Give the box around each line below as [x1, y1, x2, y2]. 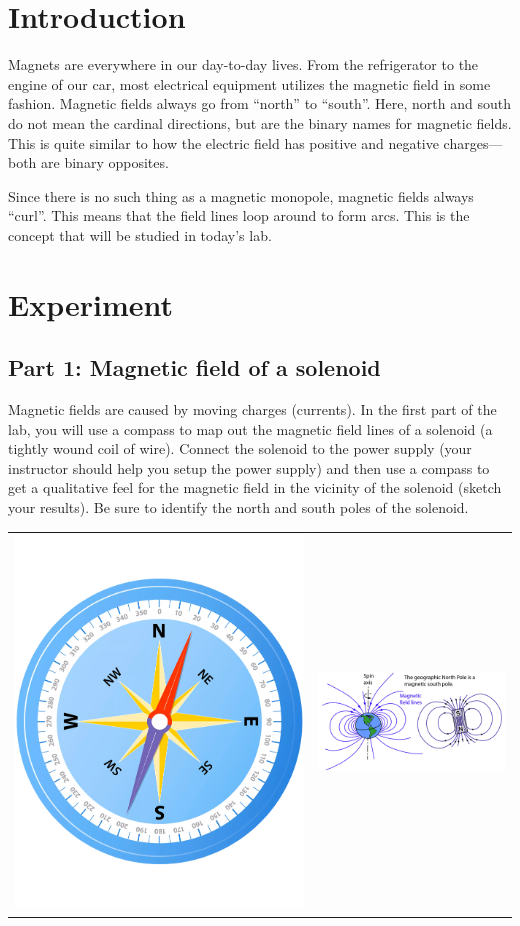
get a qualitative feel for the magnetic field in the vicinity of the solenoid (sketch [8, 477, 502, 498]
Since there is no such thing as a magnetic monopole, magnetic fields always [8, 185, 474, 206]
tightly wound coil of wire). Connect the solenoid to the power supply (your [8, 438, 472, 459]
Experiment [8, 283, 174, 324]
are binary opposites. [41, 152, 169, 173]
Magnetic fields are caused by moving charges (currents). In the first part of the [8, 399, 497, 420]
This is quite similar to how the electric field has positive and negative [8, 132, 439, 153]
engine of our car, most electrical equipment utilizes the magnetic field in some [8, 73, 491, 94]
